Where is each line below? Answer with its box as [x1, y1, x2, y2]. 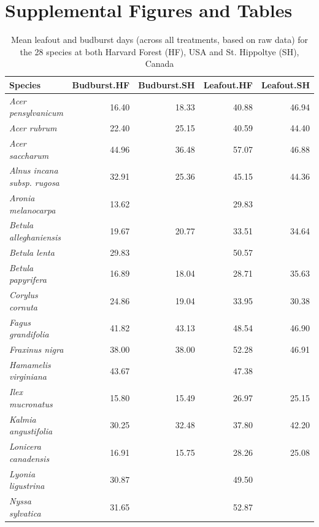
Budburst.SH [138, 78, 195, 91]
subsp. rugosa [9, 176, 60, 189]
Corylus [9, 288, 38, 301]
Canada [145, 57, 174, 70]
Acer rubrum [9, 121, 57, 134]
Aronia [9, 191, 35, 204]
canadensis [9, 452, 50, 464]
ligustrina [9, 479, 45, 492]
